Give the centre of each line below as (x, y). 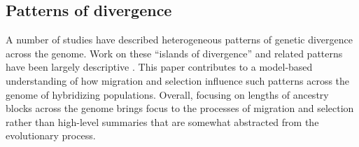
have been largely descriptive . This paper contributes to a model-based (159, 67)
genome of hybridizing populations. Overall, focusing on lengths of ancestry (167, 94)
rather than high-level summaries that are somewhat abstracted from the (162, 121)
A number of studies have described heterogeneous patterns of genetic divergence (179, 40)
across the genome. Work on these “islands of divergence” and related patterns (174, 53)
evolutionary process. (51, 135)
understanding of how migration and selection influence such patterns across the (178, 80)
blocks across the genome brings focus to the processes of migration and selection (180, 108)
